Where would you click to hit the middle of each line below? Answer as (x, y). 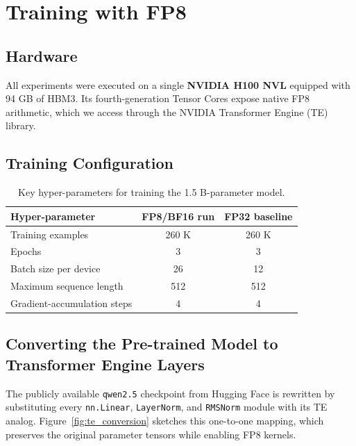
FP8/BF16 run (178, 216)
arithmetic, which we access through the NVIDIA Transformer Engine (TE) (167, 111)
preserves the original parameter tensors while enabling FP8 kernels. (151, 434)
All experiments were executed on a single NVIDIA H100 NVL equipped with (178, 84)
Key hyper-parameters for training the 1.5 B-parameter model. (152, 192)
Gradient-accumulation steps (71, 303)
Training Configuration (90, 163)
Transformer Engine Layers (105, 364)
